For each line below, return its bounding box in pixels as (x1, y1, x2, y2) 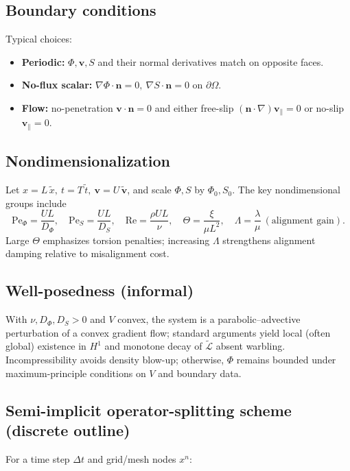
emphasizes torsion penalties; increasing (43, 232, 210, 247)
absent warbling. (215, 339, 285, 353)
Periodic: (21, 54, 65, 69)
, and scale (127, 182, 172, 197)
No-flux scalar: (21, 77, 93, 92)
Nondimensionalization (5, 150, 171, 171)
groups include (5, 195, 67, 210)
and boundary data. (158, 365, 242, 380)
